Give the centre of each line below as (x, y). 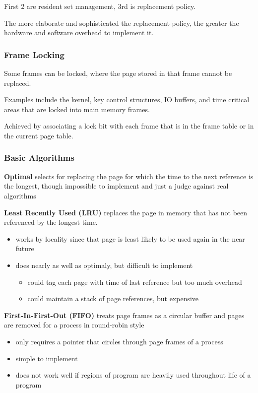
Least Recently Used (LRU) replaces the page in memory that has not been (126, 212)
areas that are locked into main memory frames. (77, 109)
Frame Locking (34, 54)
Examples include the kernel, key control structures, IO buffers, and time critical (127, 99)
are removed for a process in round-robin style (74, 325)
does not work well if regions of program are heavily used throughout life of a (133, 375)
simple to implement (47, 358)
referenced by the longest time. (51, 222)
